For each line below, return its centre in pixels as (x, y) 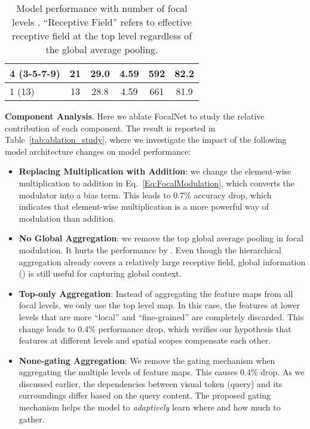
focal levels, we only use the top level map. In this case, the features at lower (159, 305)
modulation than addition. (67, 218)
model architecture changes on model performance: (98, 151)
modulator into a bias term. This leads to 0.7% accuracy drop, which (145, 194)
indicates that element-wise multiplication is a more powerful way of (144, 206)
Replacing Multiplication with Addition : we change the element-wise (155, 171)
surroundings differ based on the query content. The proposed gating (145, 395)
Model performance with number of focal (102, 8)
